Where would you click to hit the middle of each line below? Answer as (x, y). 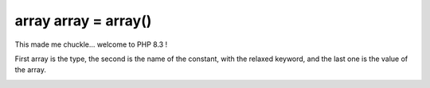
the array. (31, 70)
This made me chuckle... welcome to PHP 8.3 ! (91, 44)
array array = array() (83, 21)
